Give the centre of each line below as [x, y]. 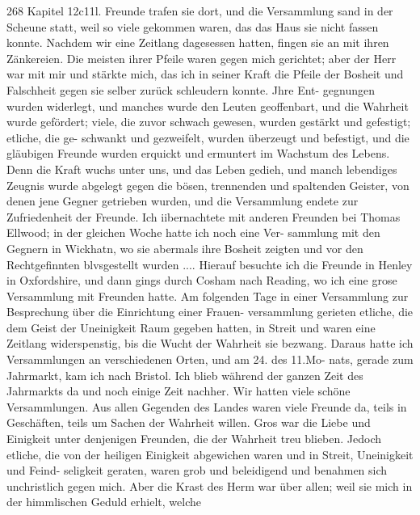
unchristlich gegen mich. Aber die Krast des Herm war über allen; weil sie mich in [210, 485]
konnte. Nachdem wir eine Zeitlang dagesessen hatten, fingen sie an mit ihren [198, 42]
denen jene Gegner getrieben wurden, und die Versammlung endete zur [183, 201]
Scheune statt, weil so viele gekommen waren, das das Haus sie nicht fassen [193, 26]
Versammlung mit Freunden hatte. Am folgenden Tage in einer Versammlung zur [208, 295]
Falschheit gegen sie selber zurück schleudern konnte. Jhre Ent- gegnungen [191, 89]
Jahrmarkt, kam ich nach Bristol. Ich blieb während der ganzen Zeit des [185, 375]
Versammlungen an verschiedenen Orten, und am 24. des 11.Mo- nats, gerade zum [210, 359]
